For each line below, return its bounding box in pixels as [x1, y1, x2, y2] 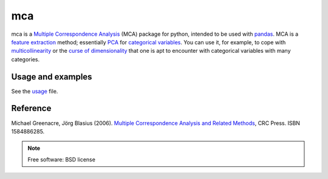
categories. [11, 55, 39, 63]
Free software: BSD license [27, 155, 95, 163]
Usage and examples [11, 72, 92, 82]
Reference [11, 103, 52, 113]
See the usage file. [11, 87, 58, 95]
